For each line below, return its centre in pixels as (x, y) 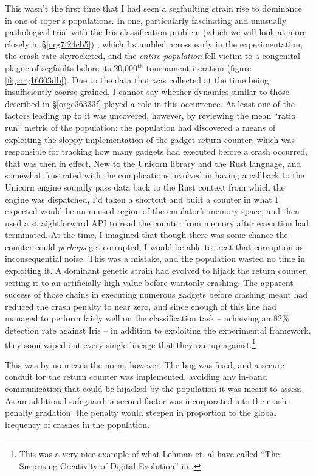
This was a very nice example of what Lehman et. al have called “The (149, 454)
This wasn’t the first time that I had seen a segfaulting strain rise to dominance (153, 8)
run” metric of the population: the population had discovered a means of (140, 127)
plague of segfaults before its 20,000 (71, 67)
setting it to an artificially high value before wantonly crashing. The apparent (149, 282)
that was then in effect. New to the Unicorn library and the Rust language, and (153, 163)
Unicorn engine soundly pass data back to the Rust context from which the (145, 187)
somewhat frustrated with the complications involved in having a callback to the (155, 175)
